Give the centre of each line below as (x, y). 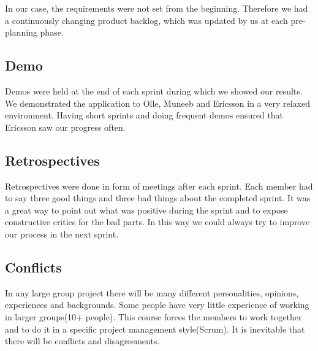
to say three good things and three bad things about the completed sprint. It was (158, 198)
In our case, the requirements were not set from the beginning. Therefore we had (157, 8)
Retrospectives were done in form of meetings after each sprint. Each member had (159, 186)
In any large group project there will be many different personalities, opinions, (152, 292)
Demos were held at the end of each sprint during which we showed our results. (154, 91)
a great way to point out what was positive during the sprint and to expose (146, 210)
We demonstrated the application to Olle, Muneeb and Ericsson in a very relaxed (157, 103)
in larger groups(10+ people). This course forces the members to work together (153, 316)
